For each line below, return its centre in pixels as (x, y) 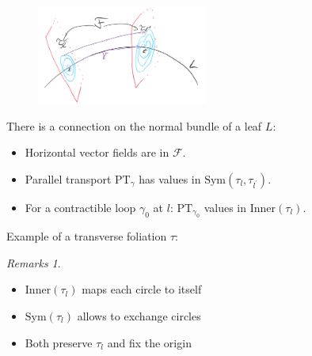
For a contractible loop (80, 207)
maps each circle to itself (142, 289)
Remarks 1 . (34, 262)
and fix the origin (149, 342)
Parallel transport (68, 178)
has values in (170, 178)
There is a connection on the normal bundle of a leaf (134, 125)
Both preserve (59, 342)
